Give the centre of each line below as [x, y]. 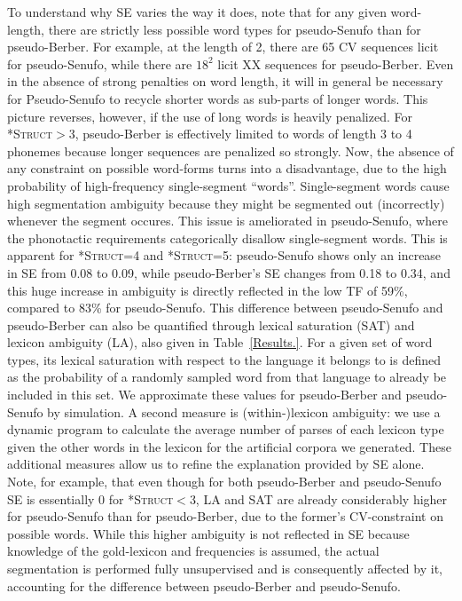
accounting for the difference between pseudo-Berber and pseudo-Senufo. [204, 585]
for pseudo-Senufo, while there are [100, 63]
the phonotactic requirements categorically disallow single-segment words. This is [227, 237]
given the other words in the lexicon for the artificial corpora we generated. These [229, 446]
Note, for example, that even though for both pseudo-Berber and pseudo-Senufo [224, 482]
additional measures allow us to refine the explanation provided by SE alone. [216, 464]
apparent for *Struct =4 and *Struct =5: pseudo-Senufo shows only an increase [224, 255]
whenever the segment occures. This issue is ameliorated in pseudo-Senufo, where [227, 221]
